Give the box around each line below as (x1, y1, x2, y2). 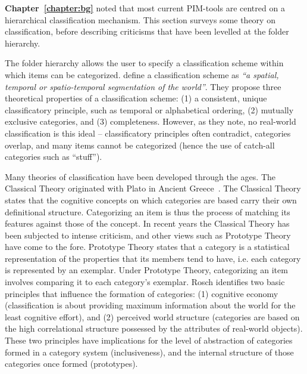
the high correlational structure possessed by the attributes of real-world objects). (5, 322, 303, 335)
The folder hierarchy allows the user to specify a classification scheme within (5, 57, 284, 69)
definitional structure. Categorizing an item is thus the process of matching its (5, 205, 290, 218)
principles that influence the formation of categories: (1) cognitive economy (5, 287, 278, 299)
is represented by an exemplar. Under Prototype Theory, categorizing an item (5, 264, 288, 276)
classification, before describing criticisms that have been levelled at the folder (5, 25, 289, 38)
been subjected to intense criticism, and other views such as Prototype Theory (5, 228, 291, 241)
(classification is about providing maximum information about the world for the (5, 299, 296, 311)
